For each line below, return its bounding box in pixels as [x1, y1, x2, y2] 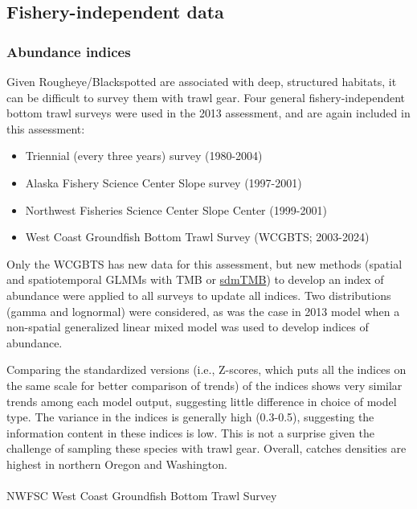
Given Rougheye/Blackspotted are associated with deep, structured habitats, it [6, 73, 397, 89]
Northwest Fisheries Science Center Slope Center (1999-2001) [25, 201, 327, 218]
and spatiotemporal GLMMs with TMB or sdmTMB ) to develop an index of [6, 271, 384, 288]
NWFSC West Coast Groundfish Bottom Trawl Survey [6, 487, 277, 504]
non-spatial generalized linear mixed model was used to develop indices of [6, 318, 369, 335]
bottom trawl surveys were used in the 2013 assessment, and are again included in [6, 105, 411, 121]
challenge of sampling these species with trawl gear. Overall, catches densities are [6, 440, 407, 457]
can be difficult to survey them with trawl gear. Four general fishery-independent [6, 88, 406, 105]
